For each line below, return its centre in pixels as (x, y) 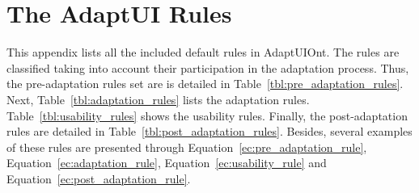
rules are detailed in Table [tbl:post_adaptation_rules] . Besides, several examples (209, 131)
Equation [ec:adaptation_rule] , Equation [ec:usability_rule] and (167, 163)
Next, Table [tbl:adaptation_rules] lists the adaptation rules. (158, 99)
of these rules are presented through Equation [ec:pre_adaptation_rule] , (187, 147)
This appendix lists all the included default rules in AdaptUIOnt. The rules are (203, 52)
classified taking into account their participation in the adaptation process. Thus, (208, 67)
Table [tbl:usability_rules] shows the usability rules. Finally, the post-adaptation (207, 115)
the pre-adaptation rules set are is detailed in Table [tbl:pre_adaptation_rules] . (205, 84)
